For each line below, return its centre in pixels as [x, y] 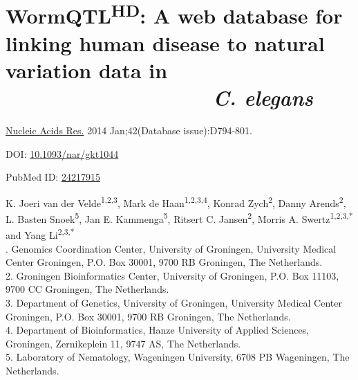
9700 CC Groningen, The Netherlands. [87, 289]
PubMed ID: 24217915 [53, 177]
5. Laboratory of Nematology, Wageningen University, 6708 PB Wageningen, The [178, 357]
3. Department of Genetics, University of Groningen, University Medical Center [174, 302]
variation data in [87, 70]
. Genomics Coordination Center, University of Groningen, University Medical [171, 248]
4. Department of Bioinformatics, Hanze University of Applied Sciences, [158, 330]
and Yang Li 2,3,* [40, 234]
